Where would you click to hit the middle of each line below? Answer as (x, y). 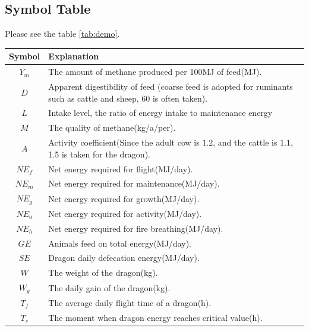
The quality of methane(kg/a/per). (112, 127)
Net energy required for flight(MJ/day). (121, 168)
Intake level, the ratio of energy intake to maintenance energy (160, 113)
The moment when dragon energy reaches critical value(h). (155, 317)
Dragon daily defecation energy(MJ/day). (124, 258)
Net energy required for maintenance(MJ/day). (134, 183)
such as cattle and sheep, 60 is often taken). (128, 98)
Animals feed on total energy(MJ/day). (120, 243)
